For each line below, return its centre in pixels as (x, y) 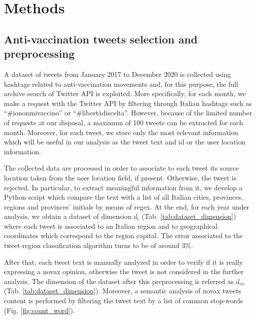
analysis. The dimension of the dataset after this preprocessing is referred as (119, 281)
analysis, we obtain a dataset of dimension (68, 216)
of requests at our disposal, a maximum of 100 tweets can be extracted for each (124, 122)
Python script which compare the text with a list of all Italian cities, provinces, (124, 197)
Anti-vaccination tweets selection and (101, 39)
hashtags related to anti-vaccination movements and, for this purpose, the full (121, 84)
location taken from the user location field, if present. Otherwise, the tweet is (120, 177)
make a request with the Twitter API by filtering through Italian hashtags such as (128, 103)
